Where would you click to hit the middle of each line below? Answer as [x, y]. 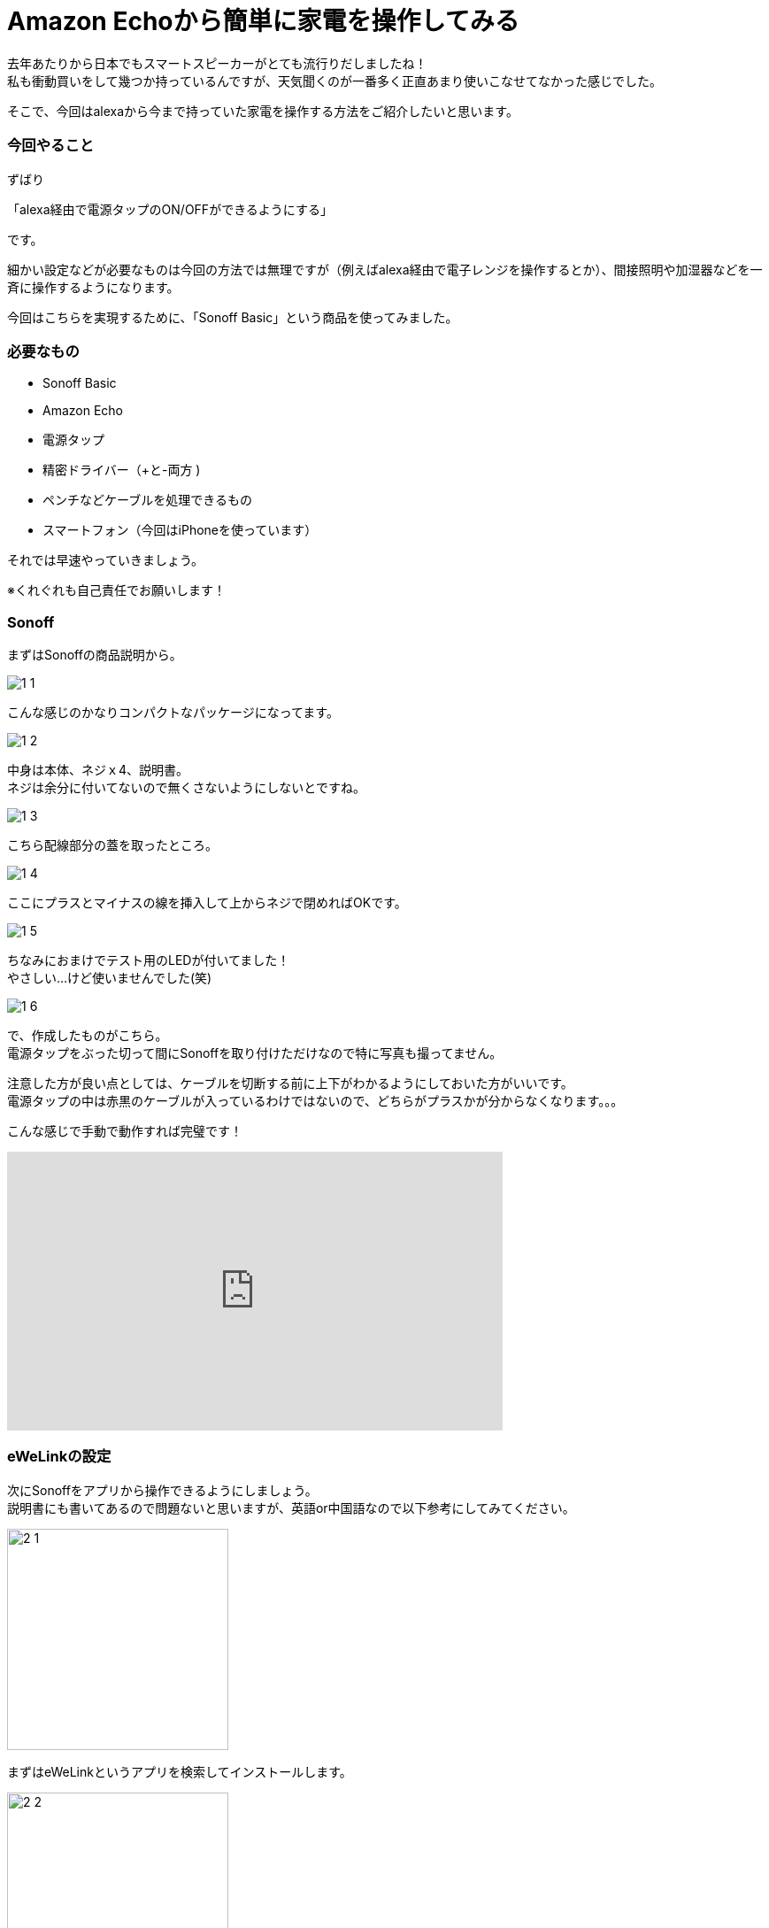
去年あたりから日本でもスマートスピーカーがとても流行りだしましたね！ [217, 63]
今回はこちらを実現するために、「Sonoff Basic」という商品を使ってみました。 [233, 317]
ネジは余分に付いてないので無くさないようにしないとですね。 [186, 787]
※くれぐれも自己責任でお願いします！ [116, 590]
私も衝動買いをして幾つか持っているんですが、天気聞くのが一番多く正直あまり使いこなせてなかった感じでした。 [335, 81]
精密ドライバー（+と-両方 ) [122, 470]
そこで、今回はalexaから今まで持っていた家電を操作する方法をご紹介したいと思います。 [263, 111]
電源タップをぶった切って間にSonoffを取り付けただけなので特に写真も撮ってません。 [255, 1053]
